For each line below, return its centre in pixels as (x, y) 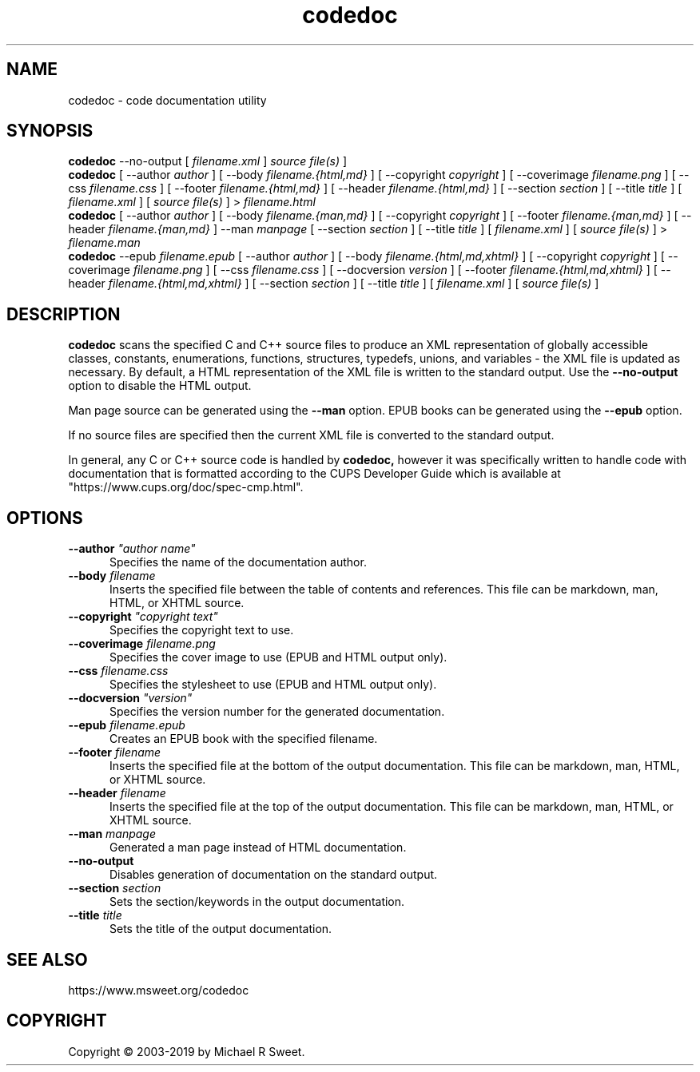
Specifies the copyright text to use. (202, 630)
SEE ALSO (47, 959)
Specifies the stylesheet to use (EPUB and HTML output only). (273, 685)
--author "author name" (132, 549)
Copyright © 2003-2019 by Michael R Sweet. (187, 1051)
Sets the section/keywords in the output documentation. (257, 902)
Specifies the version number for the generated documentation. (277, 712)
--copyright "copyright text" (143, 617)
